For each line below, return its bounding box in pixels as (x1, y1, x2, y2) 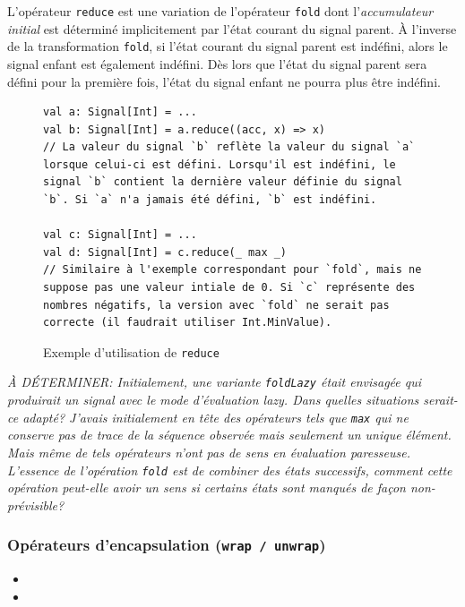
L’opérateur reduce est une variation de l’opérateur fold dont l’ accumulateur (7, 2, 434, 20)
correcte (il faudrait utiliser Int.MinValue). (43, 316, 332, 329)
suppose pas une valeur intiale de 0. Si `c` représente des (43, 281, 416, 295)
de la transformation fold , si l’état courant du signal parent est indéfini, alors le (7, 37, 448, 56)
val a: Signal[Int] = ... (43, 106, 197, 119)
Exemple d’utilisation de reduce (43, 342, 220, 361)
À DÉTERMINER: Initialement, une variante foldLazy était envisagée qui (7, 372, 422, 391)
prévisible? (7, 495, 65, 514)
